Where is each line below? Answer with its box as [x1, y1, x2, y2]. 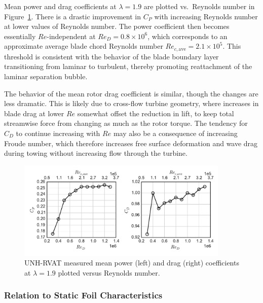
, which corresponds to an [147, 30, 228, 41]
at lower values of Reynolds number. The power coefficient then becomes [4, 21, 230, 31]
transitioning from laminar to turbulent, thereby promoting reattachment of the [4, 61, 252, 72]
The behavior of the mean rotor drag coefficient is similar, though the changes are [4, 88, 258, 98]
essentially [4, 30, 36, 41]
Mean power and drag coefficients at [4, 1, 117, 11]
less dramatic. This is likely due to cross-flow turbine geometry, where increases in [4, 98, 259, 109]
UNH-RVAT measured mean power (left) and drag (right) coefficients [24, 257, 239, 268]
